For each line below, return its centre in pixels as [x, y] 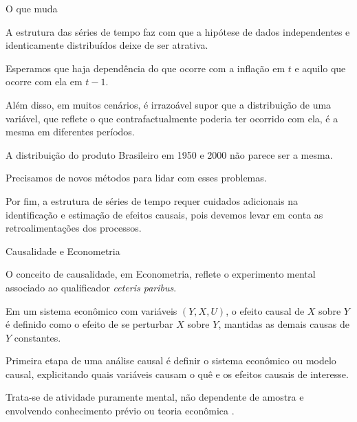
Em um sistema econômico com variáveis [91, 310]
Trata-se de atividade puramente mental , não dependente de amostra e [155, 397]
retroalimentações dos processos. [74, 228]
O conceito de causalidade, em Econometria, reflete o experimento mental [161, 274]
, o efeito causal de [265, 310]
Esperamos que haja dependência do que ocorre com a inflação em [145, 68]
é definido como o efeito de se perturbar [89, 324]
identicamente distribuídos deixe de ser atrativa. [107, 45]
